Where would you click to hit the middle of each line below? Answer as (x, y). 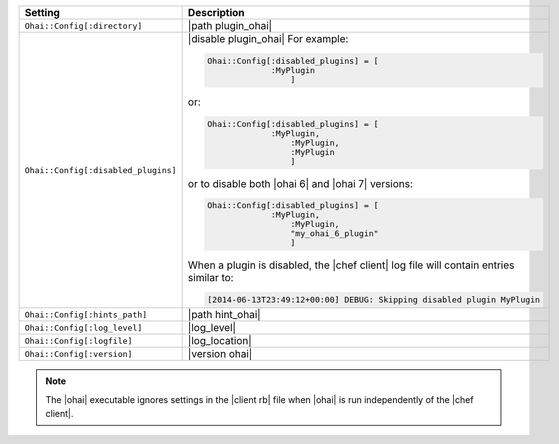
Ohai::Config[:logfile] (78, 340)
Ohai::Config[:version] (78, 353)
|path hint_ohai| (224, 315)
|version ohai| (220, 354)
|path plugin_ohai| (230, 25)
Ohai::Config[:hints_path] (86, 314)
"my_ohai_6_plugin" (334, 233)
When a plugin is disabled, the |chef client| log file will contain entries (351, 265)
